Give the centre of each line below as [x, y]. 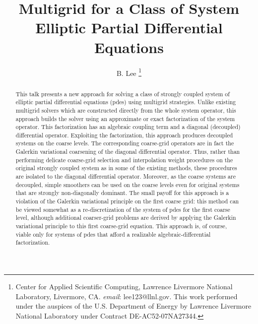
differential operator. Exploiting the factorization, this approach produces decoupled [124, 135]
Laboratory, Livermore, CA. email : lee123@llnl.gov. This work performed [127, 296]
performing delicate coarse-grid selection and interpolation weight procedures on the [124, 160]
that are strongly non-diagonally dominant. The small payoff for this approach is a [122, 193]
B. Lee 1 [129, 72]
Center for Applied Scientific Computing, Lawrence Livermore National [124, 287]
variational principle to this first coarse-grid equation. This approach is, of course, [121, 226]
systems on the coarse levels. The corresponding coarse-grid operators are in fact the [125, 143]
